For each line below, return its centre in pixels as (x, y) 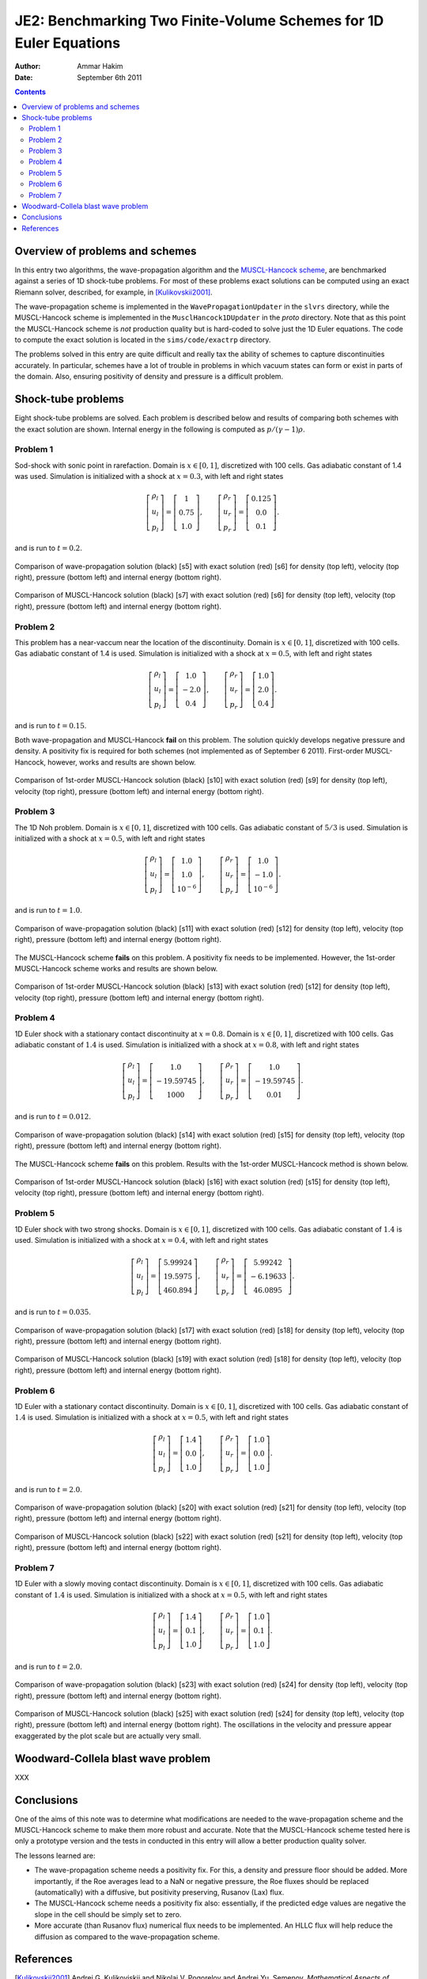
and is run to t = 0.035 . (53, 1312)
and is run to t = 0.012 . (53, 1117)
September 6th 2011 (110, 77)
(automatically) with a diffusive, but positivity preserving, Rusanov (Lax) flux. (159, 1892)
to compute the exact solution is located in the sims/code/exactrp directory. (143, 340)
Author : (28, 66)
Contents (30, 92)
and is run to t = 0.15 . (51, 725)
